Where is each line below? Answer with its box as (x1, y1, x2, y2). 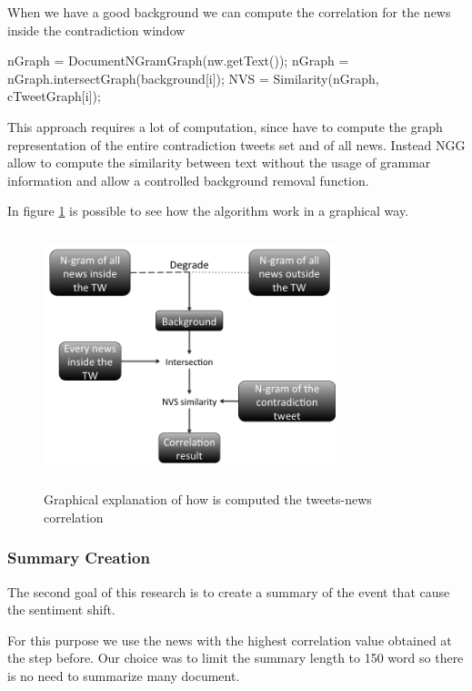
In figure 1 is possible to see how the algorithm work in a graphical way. (7, 201, 409, 220)
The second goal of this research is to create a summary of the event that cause (7, 582, 450, 601)
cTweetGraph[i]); (7, 86, 101, 106)
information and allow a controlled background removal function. (7, 170, 369, 189)
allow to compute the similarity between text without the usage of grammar (7, 153, 431, 172)
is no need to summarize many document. (7, 666, 240, 685)
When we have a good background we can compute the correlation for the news (7, 3, 451, 21)
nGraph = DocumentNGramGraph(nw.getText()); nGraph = (7, 51, 349, 70)
